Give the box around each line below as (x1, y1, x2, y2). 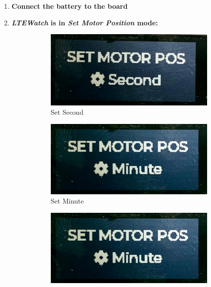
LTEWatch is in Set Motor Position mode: (11, 17, 158, 27)
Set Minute (50, 196, 84, 206)
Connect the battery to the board (11, 1, 128, 11)
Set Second (50, 107, 84, 117)
